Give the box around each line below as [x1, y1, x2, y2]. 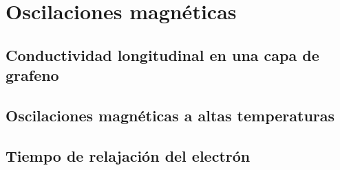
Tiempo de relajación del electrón [6, 145, 251, 166]
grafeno [6, 64, 59, 86]
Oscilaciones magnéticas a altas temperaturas [6, 104, 335, 125]
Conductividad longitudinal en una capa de [6, 44, 319, 65]
